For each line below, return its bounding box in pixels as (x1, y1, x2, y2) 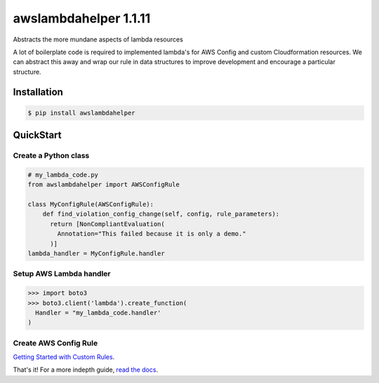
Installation (13, 86, 63, 98)
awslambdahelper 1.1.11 (13, 11, 151, 26)
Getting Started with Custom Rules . (13, 353, 115, 361)
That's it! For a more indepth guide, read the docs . (13, 365, 158, 374)
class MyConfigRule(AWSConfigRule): (27, 200, 154, 209)
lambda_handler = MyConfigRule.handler (27, 249, 165, 257)
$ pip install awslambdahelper (27, 109, 136, 117)
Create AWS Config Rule (13, 338, 98, 348)
